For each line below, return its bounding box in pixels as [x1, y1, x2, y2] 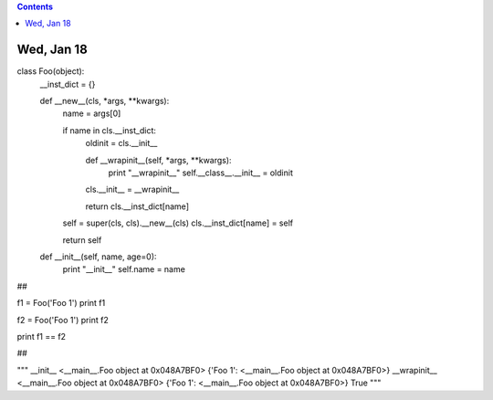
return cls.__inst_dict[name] [85, 201, 189, 212]
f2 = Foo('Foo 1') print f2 [16, 314, 109, 325]
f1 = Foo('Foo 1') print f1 [16, 298, 106, 309]
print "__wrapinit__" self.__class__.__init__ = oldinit [108, 167, 294, 178]
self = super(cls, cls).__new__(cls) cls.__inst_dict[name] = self [62, 217, 294, 228]
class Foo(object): [16, 66, 85, 77]
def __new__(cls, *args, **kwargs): [39, 96, 170, 107]
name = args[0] [62, 108, 121, 119]
